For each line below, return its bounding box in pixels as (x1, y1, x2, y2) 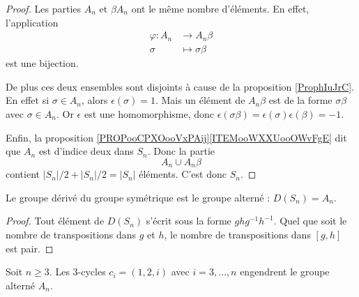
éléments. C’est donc (139, 167, 227, 181)
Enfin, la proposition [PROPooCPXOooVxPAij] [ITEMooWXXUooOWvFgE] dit (6, 130, 347, 144)
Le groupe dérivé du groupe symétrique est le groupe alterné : (6, 190, 270, 204)
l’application (6, 15, 59, 29)
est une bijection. (6, 56, 79, 70)
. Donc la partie (147, 144, 215, 158)
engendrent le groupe (240, 264, 330, 279)
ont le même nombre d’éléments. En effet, (131, 1, 310, 15)
